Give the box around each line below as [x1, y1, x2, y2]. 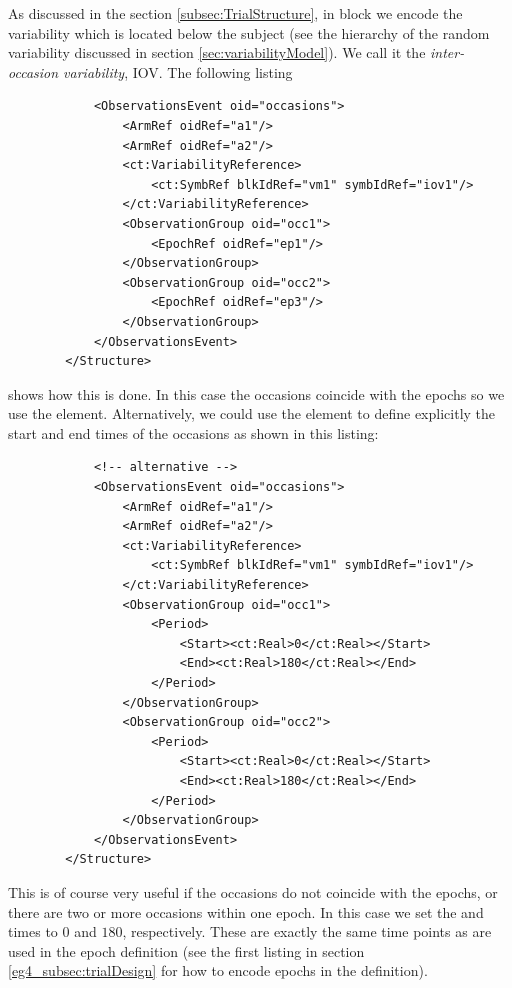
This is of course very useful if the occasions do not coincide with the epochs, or [8, 881, 498, 902]
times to [8, 921, 58, 942]
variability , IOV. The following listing [63, 61, 293, 82]
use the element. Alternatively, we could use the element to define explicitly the [8, 403, 496, 424]
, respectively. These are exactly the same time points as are [122, 921, 492, 942]
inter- [430, 42, 465, 63]
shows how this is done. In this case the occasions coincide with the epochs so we [8, 383, 505, 404]
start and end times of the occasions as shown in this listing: [8, 422, 379, 443]
